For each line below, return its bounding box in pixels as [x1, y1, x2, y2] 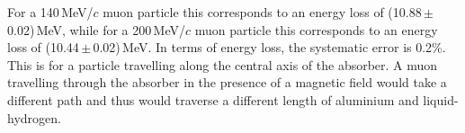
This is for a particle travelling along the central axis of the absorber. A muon [7, 55, 438, 74]
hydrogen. [7, 108, 61, 127]
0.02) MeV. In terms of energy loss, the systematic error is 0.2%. [93, 38, 446, 57]
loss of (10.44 [7, 38, 79, 57]
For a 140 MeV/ [7, 3, 94, 21]
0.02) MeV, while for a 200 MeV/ [7, 20, 185, 39]
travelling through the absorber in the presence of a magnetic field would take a [7, 73, 447, 92]
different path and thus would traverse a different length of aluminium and [7, 90, 419, 109]
